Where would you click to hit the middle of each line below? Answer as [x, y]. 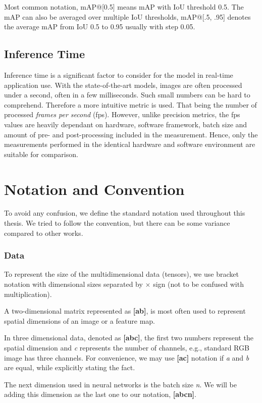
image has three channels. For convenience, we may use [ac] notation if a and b [127, 357]
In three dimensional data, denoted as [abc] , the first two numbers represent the [129, 338]
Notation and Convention [94, 189]
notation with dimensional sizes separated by [73, 284]
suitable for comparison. [41, 154]
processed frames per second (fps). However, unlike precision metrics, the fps [122, 114]
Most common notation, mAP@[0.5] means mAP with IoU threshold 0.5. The [124, 7]
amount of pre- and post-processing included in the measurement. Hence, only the [131, 134]
